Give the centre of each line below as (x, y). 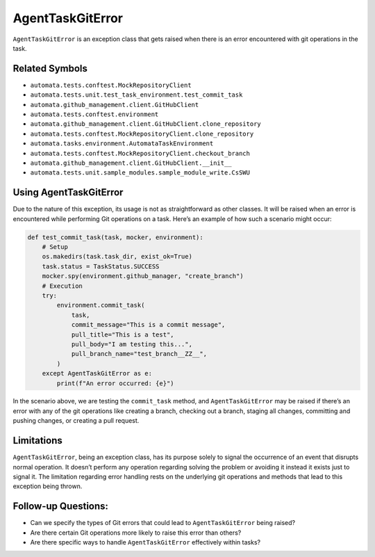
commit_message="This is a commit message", (148, 325)
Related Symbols (50, 68)
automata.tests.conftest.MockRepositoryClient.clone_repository (142, 134)
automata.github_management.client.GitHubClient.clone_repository (146, 124)
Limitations (37, 441)
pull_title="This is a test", (123, 334)
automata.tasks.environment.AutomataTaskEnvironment (122, 144)
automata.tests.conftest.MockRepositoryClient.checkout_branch (140, 153)
